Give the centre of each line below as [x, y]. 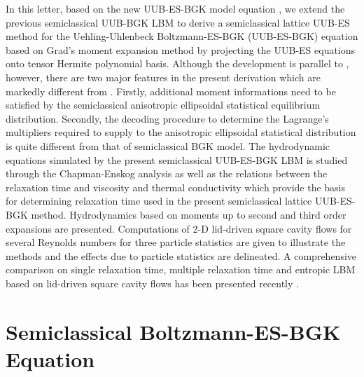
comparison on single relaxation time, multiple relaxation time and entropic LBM [181, 269]
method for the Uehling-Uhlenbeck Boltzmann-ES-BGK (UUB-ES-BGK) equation [182, 36]
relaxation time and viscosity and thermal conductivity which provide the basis [176, 187]
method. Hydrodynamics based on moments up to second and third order [189, 214]
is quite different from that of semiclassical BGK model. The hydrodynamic [168, 145]
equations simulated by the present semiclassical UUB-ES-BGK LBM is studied [177, 159]
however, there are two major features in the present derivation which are [163, 77]
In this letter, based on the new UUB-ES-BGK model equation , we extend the [175, 8]
